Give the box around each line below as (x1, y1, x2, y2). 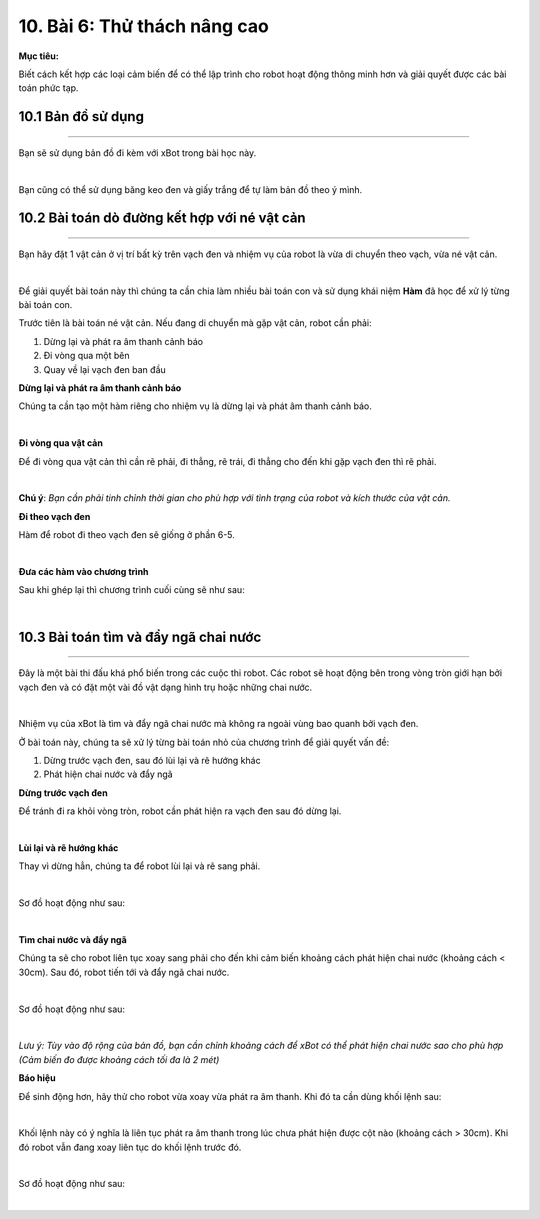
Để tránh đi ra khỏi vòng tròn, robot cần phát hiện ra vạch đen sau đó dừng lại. (18, 805, 342, 817)
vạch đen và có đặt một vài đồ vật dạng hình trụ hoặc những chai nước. (18, 681, 313, 693)
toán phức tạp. (18, 82, 79, 94)
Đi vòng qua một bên (43, 350, 130, 362)
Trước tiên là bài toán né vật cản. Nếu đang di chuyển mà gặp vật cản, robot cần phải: (18, 317, 372, 329)
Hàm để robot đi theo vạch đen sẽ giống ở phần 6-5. (18, 529, 235, 541)
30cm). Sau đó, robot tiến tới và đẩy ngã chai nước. (18, 966, 230, 978)
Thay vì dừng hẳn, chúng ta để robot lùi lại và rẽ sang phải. (18, 860, 261, 872)
